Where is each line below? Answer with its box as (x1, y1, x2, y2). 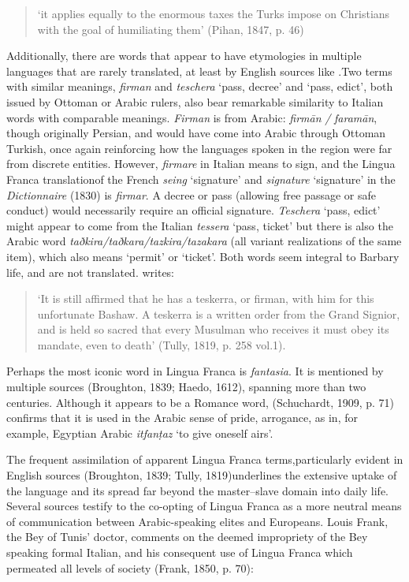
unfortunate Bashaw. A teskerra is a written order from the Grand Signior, (37, 305, 400, 322)
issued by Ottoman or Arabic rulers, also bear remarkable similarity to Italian (6, 93, 384, 110)
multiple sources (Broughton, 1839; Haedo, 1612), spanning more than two (6, 379, 366, 395)
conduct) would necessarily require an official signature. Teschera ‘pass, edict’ (6, 202, 381, 218)
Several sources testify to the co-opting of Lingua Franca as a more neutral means (6, 498, 402, 514)
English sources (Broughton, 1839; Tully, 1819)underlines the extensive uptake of (6, 467, 397, 483)
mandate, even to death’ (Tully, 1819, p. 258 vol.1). (37, 336, 286, 353)
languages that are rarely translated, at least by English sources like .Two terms (6, 62, 392, 79)
